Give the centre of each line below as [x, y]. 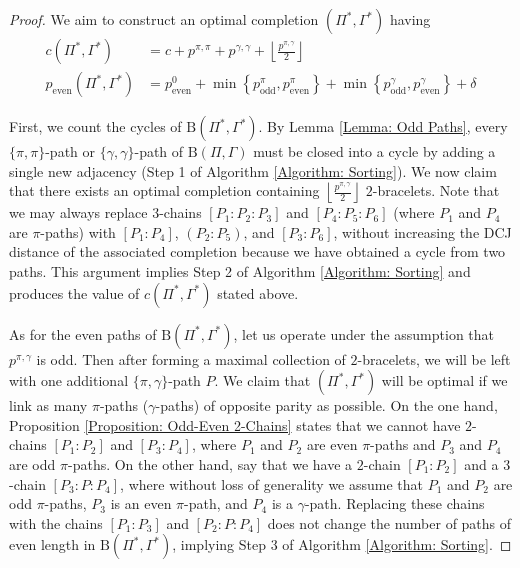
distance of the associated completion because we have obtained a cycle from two [257, 251]
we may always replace [78, 212]
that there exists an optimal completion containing [164, 190]
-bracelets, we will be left [434, 358]
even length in [52, 544]
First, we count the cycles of [95, 126]
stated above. [258, 292]
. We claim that [262, 380]
